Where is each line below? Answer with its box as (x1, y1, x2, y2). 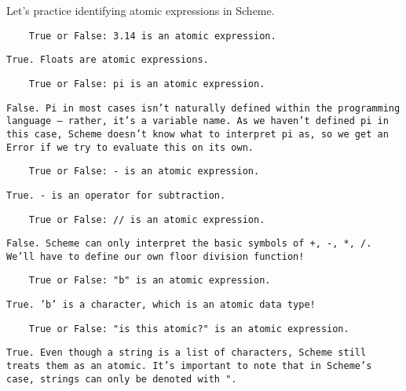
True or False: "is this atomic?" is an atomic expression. (28, 323, 349, 334)
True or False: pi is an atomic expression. (28, 78, 265, 90)
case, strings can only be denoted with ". (6, 373, 237, 385)
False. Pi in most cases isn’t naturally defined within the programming (6, 102, 401, 114)
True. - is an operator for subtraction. (6, 189, 226, 201)
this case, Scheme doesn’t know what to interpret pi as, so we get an (6, 128, 389, 140)
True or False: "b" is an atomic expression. (28, 275, 271, 287)
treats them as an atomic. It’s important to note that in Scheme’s (6, 360, 372, 372)
